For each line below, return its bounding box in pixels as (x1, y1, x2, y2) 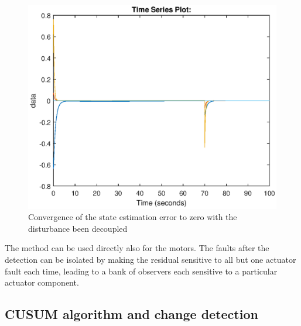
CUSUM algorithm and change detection (5, 305, 258, 323)
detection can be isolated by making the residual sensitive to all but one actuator (5, 253, 296, 266)
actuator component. (5, 276, 79, 289)
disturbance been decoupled (28, 222, 128, 234)
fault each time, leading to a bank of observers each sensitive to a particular (5, 265, 278, 277)
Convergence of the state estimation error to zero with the (28, 211, 237, 223)
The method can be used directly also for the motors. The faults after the (5, 242, 269, 254)
